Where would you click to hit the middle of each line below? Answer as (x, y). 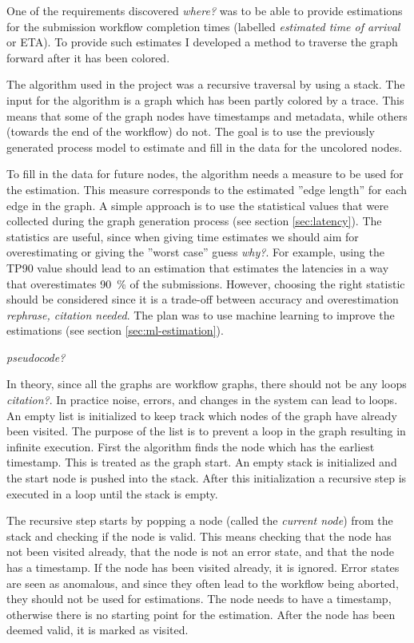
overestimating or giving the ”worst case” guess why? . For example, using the (195, 252)
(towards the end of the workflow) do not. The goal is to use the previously (191, 131)
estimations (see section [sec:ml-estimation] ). (115, 330)
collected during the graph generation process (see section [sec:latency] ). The (194, 221)
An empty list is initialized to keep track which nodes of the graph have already (202, 415)
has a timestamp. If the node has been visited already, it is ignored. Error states (203, 567)
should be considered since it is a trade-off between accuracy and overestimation (203, 299)
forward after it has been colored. (88, 57)
